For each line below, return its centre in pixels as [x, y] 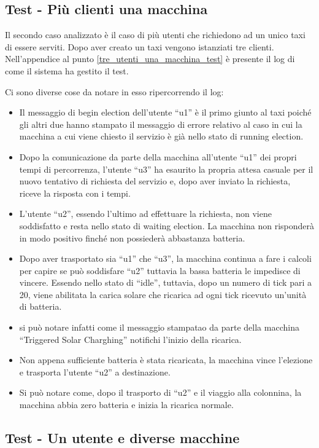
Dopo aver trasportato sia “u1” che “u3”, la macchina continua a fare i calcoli [165, 258]
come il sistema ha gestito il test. [67, 70]
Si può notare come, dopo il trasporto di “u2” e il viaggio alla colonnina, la [160, 392]
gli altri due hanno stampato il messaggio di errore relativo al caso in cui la [161, 124]
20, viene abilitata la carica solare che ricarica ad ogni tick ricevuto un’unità [163, 294]
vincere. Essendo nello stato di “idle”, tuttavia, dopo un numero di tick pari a [165, 282]
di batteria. [40, 306]
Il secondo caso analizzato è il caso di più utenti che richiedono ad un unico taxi [155, 35]
